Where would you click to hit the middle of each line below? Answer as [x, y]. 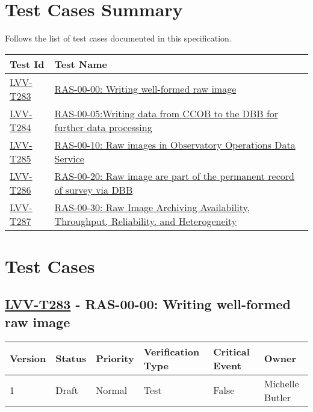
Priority [115, 358]
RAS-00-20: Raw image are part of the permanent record [174, 176]
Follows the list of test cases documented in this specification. [118, 38]
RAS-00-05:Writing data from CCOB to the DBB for [166, 113]
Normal [112, 390]
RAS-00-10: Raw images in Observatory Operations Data [175, 144]
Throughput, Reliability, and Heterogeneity [146, 221]
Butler [277, 397]
